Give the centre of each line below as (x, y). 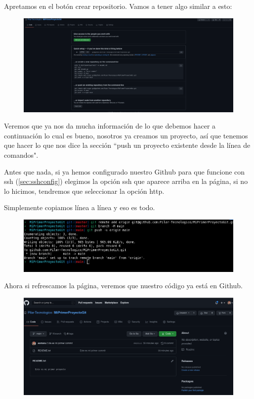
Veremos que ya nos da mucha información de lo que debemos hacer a (110, 126)
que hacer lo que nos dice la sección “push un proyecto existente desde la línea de (127, 145)
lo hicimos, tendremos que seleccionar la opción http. (84, 191)
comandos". (21, 155)
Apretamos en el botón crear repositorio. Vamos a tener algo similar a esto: (118, 6)
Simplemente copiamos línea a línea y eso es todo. (80, 207)
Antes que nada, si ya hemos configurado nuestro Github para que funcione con (125, 171)
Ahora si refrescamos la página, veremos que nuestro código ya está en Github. (123, 286)
